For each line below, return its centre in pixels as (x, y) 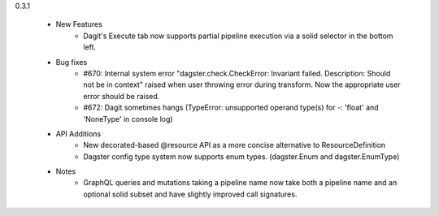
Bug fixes (72, 62)
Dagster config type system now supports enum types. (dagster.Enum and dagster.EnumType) (241, 156)
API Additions (78, 133)
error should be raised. (122, 96)
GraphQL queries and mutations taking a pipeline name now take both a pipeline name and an (240, 183)
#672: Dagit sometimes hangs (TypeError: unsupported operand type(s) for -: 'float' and (231, 108)
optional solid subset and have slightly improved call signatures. (190, 194)
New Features (79, 24)
